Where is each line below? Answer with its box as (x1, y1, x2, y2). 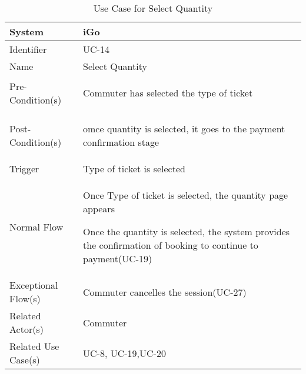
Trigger (9, 162, 39, 175)
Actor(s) (9, 322, 44, 336)
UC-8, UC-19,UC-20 (83, 346, 166, 360)
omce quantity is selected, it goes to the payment (83, 122, 285, 135)
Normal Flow (9, 220, 64, 233)
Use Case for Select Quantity (93, 1, 213, 15)
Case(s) (9, 353, 40, 366)
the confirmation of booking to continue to (83, 238, 258, 252)
